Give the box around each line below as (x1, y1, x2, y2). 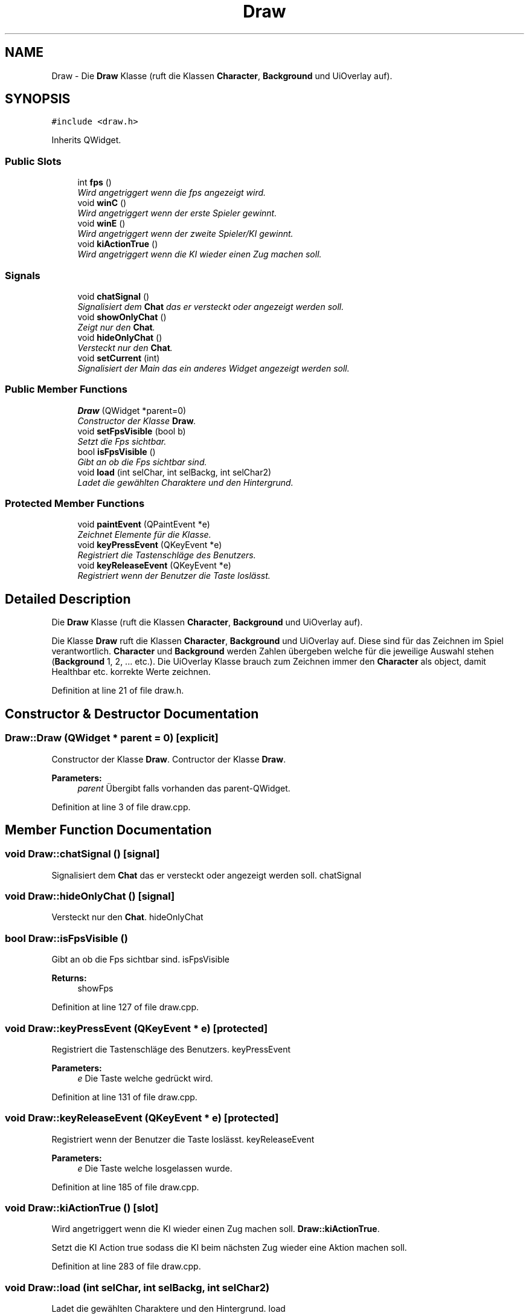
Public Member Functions (5, 383, 127, 396)
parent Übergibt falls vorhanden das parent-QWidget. (77, 782, 290, 793)
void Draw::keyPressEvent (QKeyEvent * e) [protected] (5, 1022, 268, 1034)
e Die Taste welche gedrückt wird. (77, 1072, 213, 1083)
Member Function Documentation (5, 822, 212, 837)
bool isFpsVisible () (77, 446, 156, 457)
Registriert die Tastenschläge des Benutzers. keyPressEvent (51, 1043, 291, 1054)
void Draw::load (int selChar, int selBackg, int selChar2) (5, 1281, 270, 1294)
